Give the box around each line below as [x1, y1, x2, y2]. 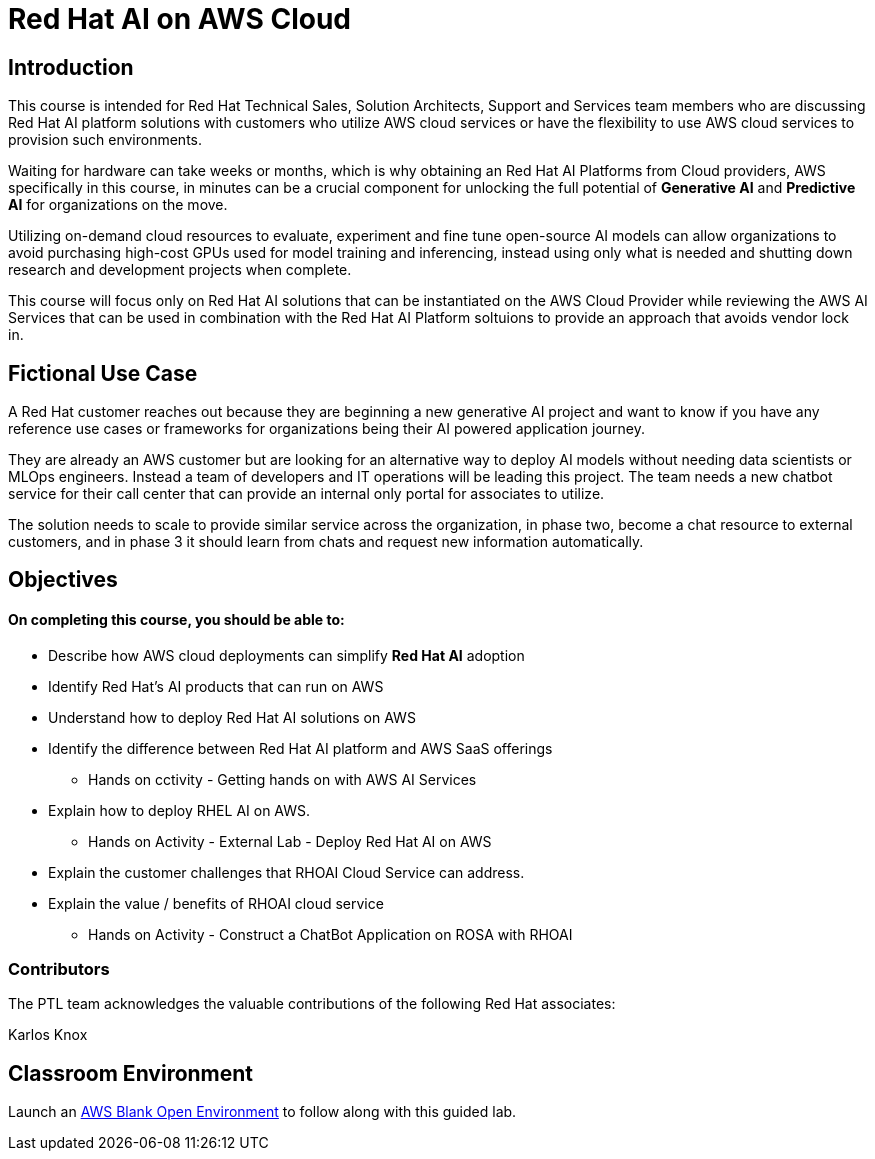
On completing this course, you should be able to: [8, 611, 345, 629]
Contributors [8, 959, 110, 980]
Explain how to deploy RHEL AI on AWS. [48, 801, 311, 819]
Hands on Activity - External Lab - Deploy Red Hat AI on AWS [88, 832, 492, 850]
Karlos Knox [8, 1026, 88, 1044]
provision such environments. [8, 131, 203, 149]
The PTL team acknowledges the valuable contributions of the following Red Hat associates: [8, 995, 616, 1013]
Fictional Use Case [8, 360, 198, 386]
